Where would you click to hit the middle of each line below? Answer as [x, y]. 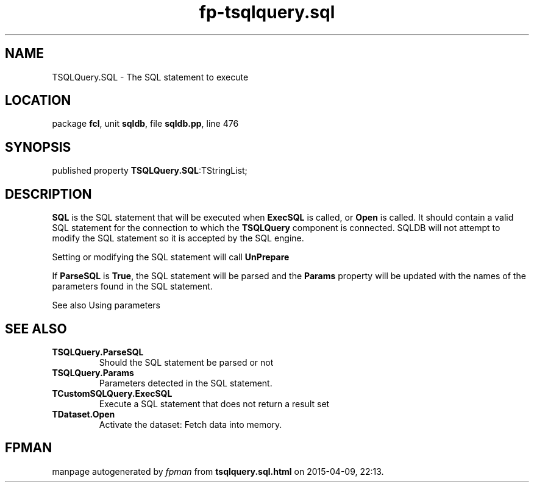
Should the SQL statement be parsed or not [186, 362]
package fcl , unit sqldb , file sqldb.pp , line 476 [145, 124]
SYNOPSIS [38, 147]
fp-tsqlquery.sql [267, 12]
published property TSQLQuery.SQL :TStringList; [150, 171]
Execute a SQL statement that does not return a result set [214, 403]
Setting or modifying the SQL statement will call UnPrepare [171, 257]
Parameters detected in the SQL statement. [186, 383]
